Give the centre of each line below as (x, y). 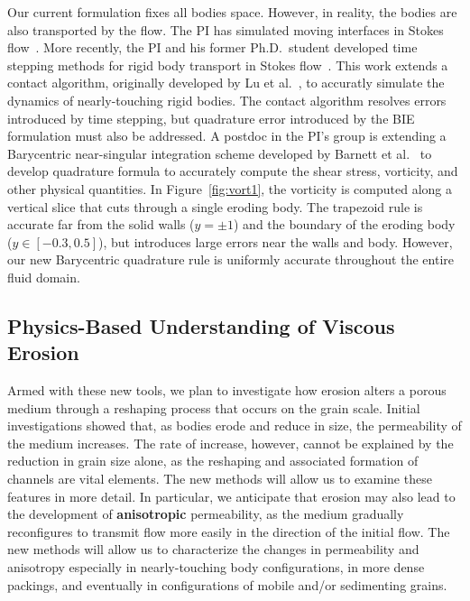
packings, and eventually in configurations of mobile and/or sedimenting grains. (227, 584)
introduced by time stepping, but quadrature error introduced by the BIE (211, 118)
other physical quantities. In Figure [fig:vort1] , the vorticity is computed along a (230, 188)
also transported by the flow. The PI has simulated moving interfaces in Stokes (226, 29)
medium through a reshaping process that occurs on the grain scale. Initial (214, 407)
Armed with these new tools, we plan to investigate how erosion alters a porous (227, 390)
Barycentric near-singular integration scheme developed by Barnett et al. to (220, 153)
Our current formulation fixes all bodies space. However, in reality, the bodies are (232, 12)
